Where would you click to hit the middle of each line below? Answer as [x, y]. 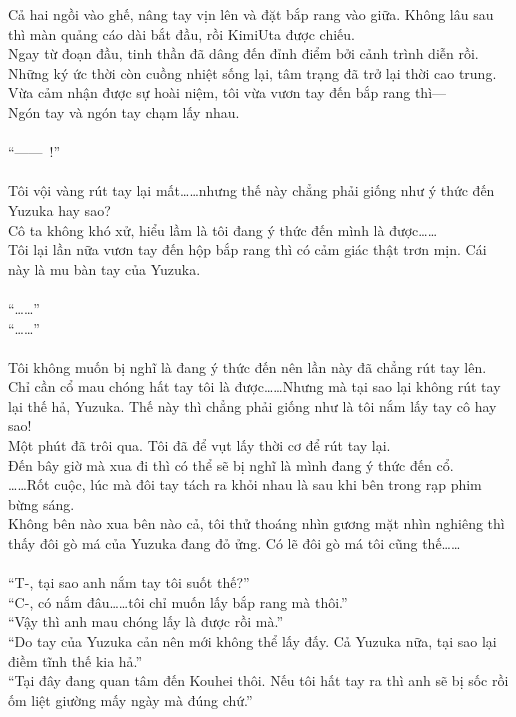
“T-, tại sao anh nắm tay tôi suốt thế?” [129, 582]
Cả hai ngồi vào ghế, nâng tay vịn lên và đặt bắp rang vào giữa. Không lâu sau [251, 14]
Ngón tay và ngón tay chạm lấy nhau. [124, 111]
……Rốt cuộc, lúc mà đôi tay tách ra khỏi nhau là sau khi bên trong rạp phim [245, 484]
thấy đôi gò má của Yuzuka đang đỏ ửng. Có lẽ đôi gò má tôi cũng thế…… [234, 543]
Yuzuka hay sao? [59, 209]
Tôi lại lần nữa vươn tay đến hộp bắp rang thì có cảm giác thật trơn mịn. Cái [247, 249]
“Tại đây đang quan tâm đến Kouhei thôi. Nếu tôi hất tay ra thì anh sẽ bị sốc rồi [258, 680]
